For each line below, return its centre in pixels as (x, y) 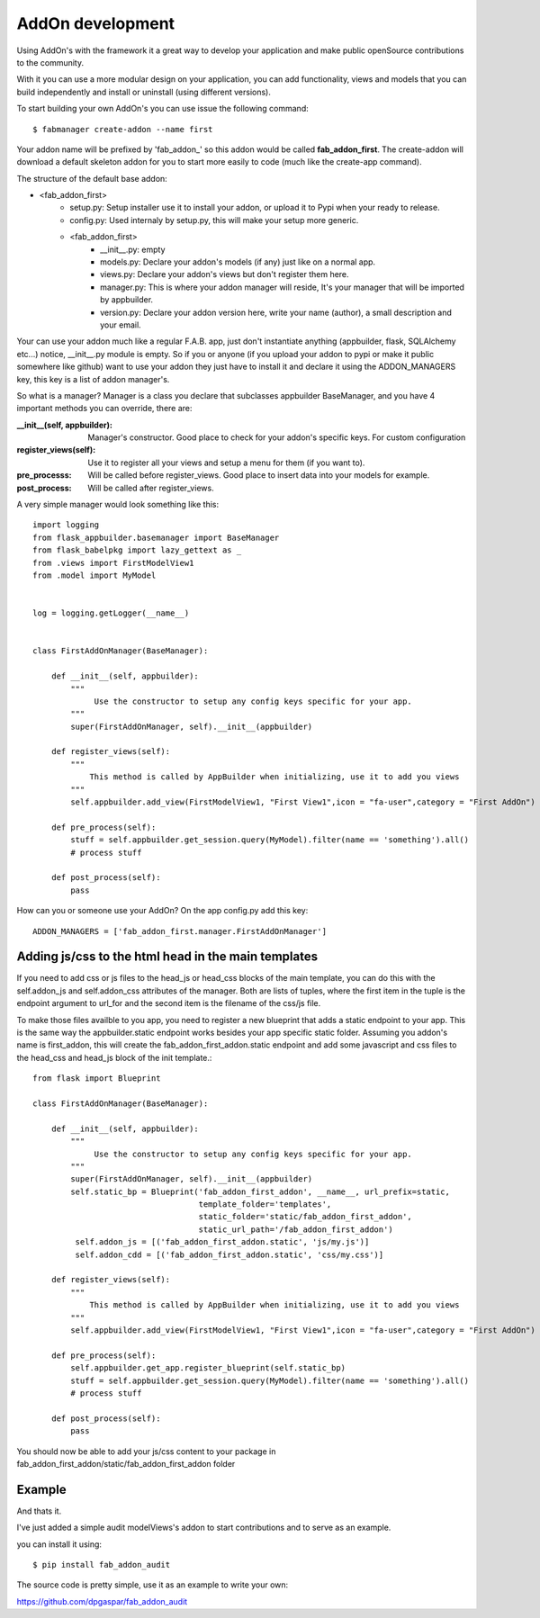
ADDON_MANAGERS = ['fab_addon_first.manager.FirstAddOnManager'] (180, 931)
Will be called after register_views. (151, 488)
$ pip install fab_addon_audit (102, 1564)
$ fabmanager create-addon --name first (123, 129)
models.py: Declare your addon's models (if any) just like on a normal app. (238, 262)
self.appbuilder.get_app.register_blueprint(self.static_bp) (208, 1368)
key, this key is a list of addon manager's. (93, 379)
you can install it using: (59, 1544)
